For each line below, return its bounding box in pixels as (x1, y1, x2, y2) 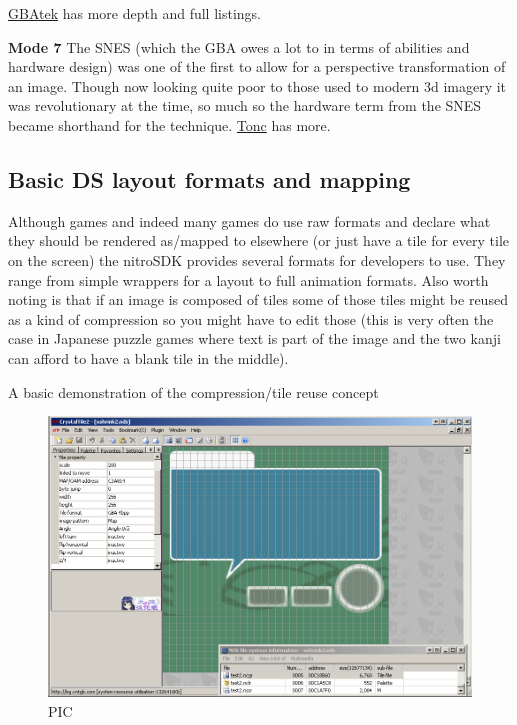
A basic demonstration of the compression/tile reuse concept (8, 381, 379, 402)
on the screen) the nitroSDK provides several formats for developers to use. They (8, 249, 506, 270)
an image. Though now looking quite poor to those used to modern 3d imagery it (8, 75, 507, 96)
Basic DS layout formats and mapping (8, 163, 411, 194)
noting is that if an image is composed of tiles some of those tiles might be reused (8, 289, 508, 310)
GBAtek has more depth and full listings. (8, 3, 261, 23)
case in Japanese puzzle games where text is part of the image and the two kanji (8, 328, 501, 349)
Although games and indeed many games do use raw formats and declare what (8, 210, 491, 231)
